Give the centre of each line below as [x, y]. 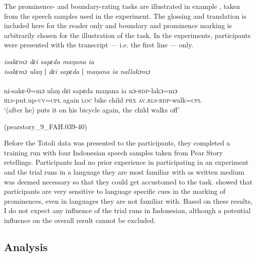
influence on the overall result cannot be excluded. [80, 220]
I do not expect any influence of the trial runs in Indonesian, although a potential [128, 210]
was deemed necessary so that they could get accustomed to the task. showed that [128, 181]
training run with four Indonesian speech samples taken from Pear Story [113, 152]
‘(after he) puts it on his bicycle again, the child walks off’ [92, 109]
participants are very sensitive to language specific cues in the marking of [115, 191]
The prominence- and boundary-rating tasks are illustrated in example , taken [122, 6]
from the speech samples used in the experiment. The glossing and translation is [125, 16]
